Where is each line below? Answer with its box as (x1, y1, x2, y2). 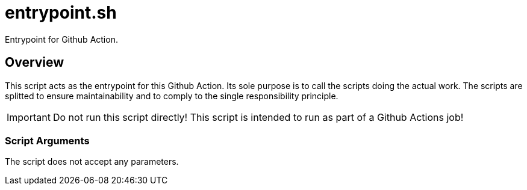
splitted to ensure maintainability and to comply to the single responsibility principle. (5, 90, 338, 101)
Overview (5, 55, 64, 70)
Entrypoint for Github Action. (5, 34, 118, 44)
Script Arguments (5, 134, 90, 147)
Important (7, 111, 51, 123)
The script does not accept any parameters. (5, 156, 179, 167)
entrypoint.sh (5, 2, 117, 23)
